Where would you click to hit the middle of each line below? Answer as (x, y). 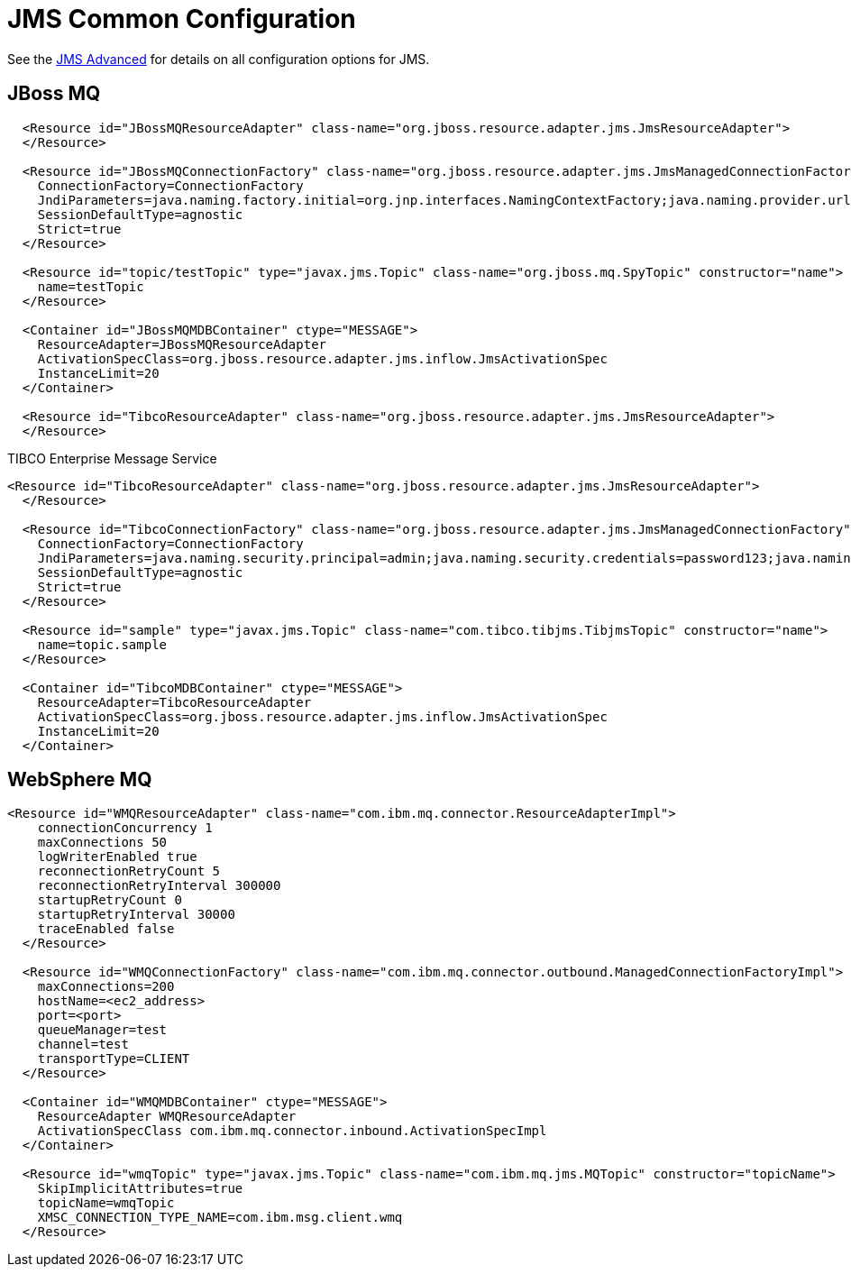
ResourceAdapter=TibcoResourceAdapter (174, 702)
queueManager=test (102, 1030)
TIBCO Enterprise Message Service (112, 458)
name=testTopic (91, 286)
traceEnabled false (106, 929)
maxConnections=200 (106, 987)
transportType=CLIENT (114, 1059)
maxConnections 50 (102, 843)
